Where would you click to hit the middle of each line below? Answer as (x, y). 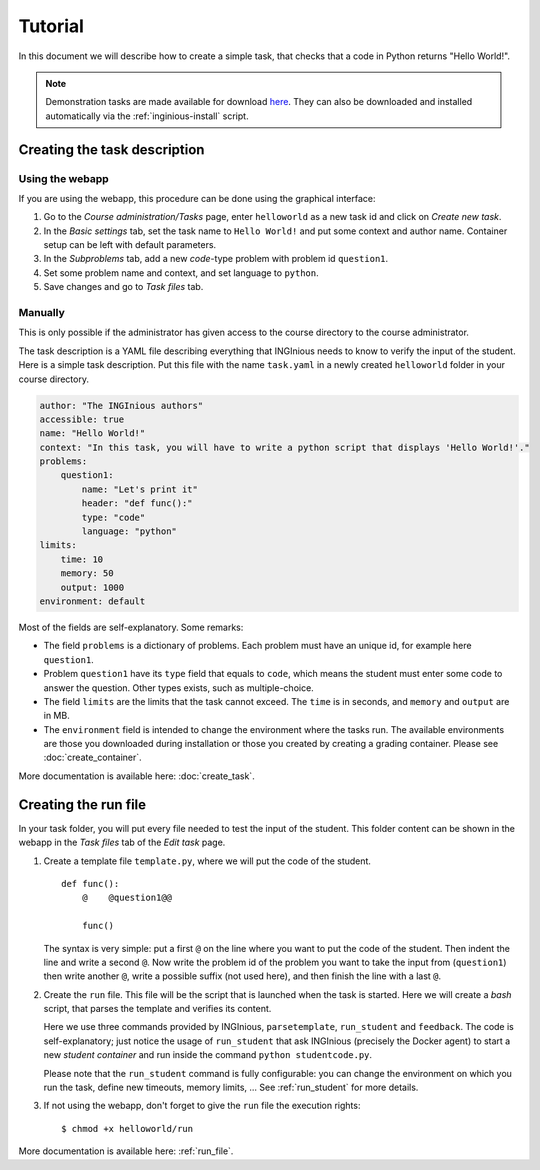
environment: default (92, 601)
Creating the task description (111, 149)
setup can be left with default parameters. (130, 245)
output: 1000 (92, 587)
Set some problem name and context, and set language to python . (181, 272)
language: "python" (129, 531)
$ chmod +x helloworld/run (127, 1128)
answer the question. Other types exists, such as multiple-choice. (178, 687)
